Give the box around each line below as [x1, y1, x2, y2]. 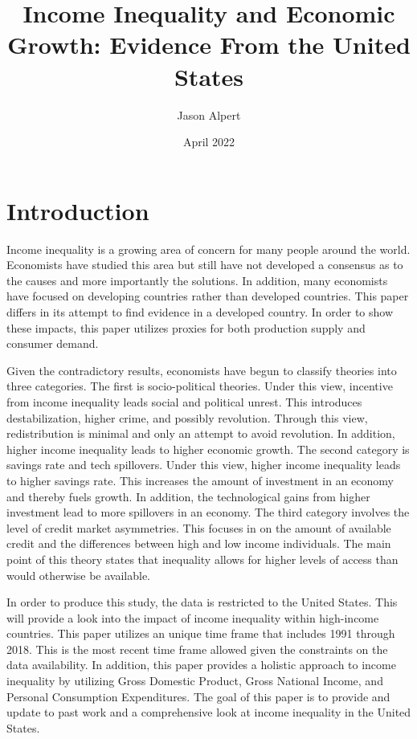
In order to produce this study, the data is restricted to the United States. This [6, 594, 398, 610]
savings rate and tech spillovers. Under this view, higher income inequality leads [6, 456, 401, 473]
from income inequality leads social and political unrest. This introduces [6, 393, 362, 410]
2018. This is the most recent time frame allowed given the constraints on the [6, 640, 388, 657]
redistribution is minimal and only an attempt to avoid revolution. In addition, [6, 425, 395, 442]
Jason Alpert [177, 106, 241, 123]
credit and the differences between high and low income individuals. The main [6, 535, 391, 552]
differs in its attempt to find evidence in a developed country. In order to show [6, 304, 394, 320]
